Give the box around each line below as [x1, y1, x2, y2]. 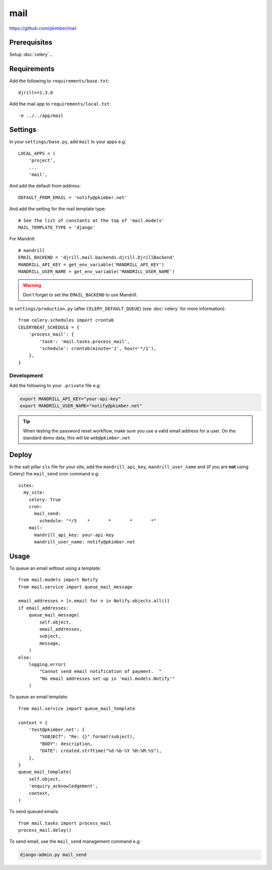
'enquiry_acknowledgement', [28, 783, 98, 789]
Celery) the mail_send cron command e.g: [9, 471, 100, 477]
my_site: [23, 489, 45, 495]
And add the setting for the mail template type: [9, 206, 106, 212]
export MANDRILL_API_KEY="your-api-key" [20, 396, 121, 402]
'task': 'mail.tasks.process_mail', [39, 338, 130, 344]
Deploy [9, 450, 32, 459]
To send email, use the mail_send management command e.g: [9, 838, 141, 844]
